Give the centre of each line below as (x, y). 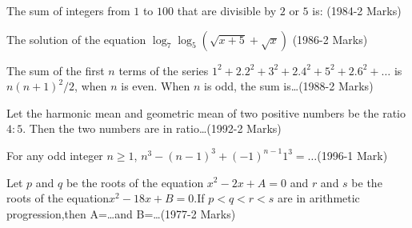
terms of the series (164, 70)
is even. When (156, 86)
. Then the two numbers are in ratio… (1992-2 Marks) (152, 128)
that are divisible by (227, 10)
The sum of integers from (68, 10)
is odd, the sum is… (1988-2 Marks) (289, 86)
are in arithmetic (319, 198)
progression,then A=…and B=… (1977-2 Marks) (121, 213)
